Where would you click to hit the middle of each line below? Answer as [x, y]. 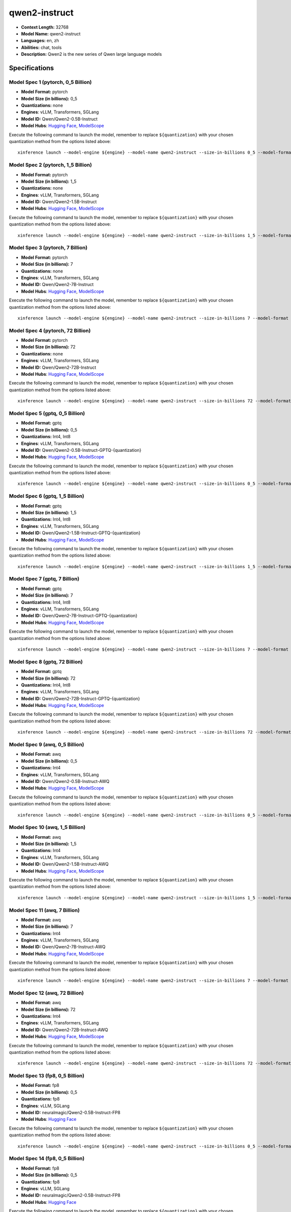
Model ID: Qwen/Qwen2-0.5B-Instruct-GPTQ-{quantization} [81, 450]
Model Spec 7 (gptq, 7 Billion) [44, 579]
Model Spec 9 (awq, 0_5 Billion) [47, 745]
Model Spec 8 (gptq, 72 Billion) [46, 662]
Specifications [32, 68]
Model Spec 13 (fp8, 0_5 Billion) [47, 1076]
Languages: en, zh [40, 41]
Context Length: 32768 [45, 27]
